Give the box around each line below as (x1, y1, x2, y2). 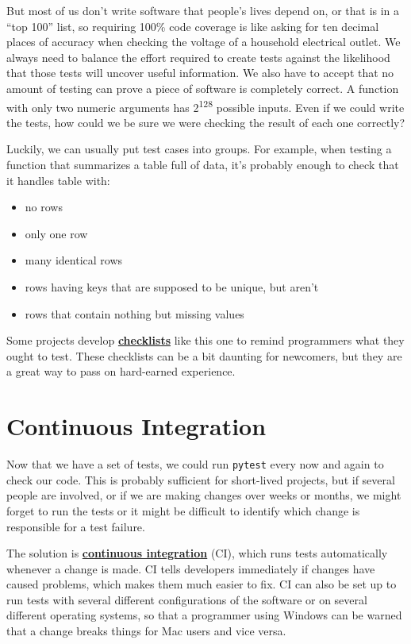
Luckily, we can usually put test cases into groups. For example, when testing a (6, 141, 392, 157)
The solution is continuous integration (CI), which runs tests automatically (6, 545, 388, 561)
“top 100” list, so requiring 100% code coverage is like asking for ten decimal (6, 17, 379, 34)
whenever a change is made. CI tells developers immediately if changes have (6, 560, 375, 577)
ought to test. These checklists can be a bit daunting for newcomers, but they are (6, 347, 402, 364)
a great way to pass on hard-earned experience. (6, 363, 236, 380)
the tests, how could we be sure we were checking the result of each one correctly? (6, 114, 405, 130)
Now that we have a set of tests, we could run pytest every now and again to (6, 456, 384, 472)
